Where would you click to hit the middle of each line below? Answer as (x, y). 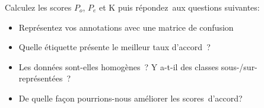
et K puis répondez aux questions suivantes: (179, 7)
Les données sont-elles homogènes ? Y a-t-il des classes (119, 66)
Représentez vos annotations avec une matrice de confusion (126, 27)
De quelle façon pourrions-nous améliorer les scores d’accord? (131, 98)
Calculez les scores (38, 7)
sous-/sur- (239, 66)
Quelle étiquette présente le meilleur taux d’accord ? (114, 47)
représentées (41, 78)
